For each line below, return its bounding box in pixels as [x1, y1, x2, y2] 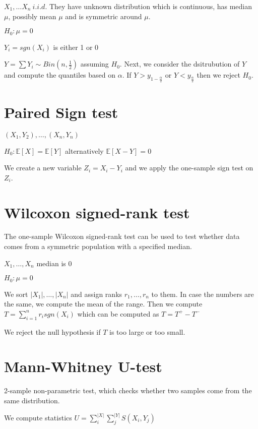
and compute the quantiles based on [4, 70, 116, 80]
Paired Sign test [4, 101, 118, 122]
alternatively [65, 145, 104, 156]
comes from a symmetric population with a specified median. [4, 241, 192, 252]
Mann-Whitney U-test [4, 356, 162, 377]
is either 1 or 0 [53, 41, 99, 52]
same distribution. [4, 395, 60, 405]
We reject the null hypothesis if [4, 326, 101, 337]
